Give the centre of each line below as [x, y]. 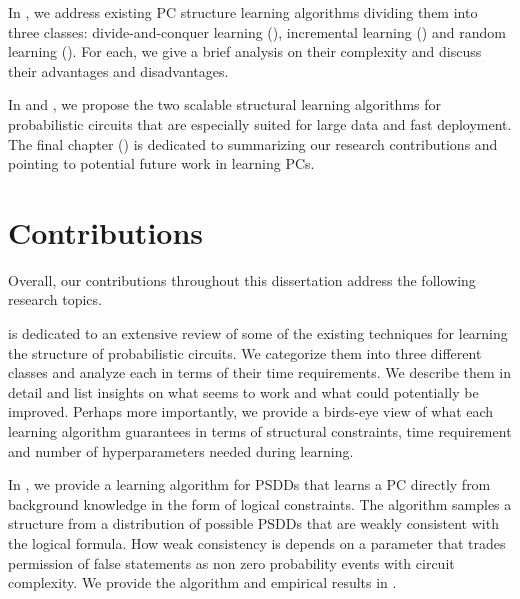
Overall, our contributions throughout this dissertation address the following [242, 279]
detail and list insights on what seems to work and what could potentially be [243, 391]
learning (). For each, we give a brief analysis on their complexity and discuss [245, 51]
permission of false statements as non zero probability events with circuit [231, 562]
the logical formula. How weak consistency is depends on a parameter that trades [257, 543]
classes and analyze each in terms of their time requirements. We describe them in [260, 372]
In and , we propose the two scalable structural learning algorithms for [224, 104]
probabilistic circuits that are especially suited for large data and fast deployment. [260, 123]
